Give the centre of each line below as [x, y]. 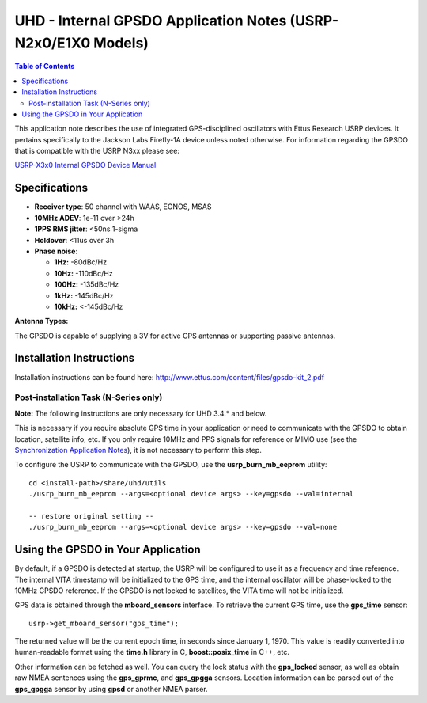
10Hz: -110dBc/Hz [84, 273]
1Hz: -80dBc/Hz [80, 262]
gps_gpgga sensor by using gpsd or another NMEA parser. [111, 689]
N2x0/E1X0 [53, 43]
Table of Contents [45, 66]
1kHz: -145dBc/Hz [84, 295]
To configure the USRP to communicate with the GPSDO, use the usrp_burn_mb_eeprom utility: [171, 465]
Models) [121, 43]
